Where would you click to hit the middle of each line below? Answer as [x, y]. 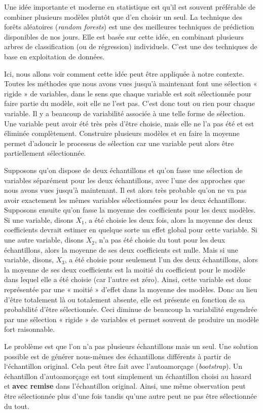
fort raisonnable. [30, 329]
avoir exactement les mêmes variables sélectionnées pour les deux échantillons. [125, 200]
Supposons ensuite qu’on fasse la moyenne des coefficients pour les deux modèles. [130, 210]
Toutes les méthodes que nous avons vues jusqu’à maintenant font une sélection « [131, 83]
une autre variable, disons [44, 240]
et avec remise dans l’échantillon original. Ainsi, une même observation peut [125, 386]
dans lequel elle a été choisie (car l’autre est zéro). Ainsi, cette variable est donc [128, 279]
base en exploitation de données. [54, 56]
